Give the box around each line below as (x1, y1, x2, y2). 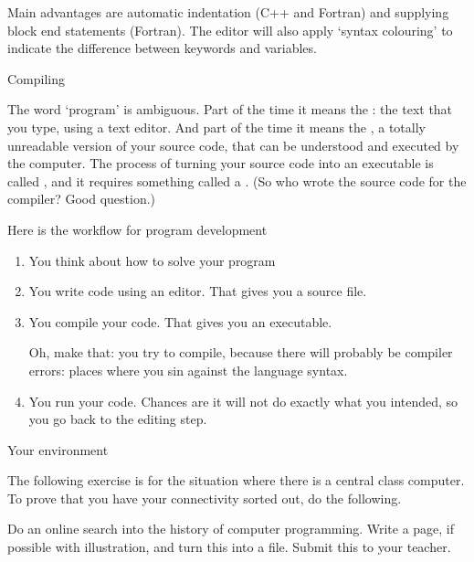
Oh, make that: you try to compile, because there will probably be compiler (28, 343, 453, 362)
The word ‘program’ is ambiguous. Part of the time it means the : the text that (7, 100, 453, 119)
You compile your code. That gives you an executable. (28, 312, 332, 331)
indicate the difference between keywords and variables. (7, 38, 317, 58)
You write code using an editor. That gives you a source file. (28, 281, 367, 301)
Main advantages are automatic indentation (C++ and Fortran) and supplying (7, 3, 449, 21)
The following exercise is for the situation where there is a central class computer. (7, 471, 465, 490)
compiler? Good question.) (7, 189, 156, 208)
